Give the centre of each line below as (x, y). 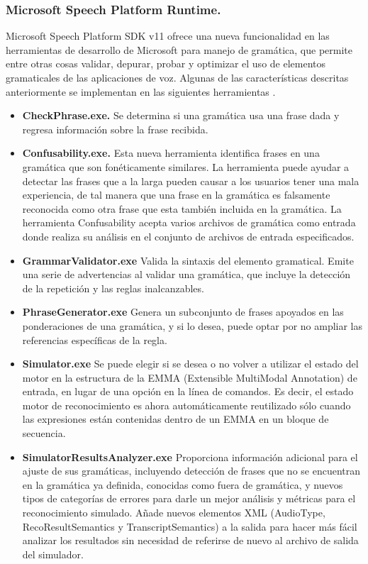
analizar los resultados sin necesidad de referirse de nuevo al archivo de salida (190, 540)
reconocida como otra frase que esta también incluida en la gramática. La (182, 208)
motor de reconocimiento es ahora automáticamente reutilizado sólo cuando (186, 405)
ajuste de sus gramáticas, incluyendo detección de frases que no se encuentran (191, 471)
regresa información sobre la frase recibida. (115, 129)
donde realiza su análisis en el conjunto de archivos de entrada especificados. (188, 236)
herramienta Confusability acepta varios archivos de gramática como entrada (189, 222)
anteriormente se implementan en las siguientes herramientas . (141, 91)
